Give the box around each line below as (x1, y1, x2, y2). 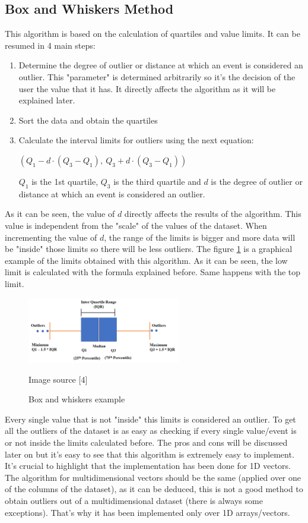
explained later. (18, 94, 75, 106)
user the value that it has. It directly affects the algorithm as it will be (18, 82, 276, 94)
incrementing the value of (5, 231, 97, 243)
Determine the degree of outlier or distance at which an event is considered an (18, 59, 303, 71)
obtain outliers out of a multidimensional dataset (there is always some (5, 494, 263, 506)
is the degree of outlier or (211, 175, 303, 187)
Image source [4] (28, 373, 88, 385)
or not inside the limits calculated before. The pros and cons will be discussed (5, 436, 288, 449)
